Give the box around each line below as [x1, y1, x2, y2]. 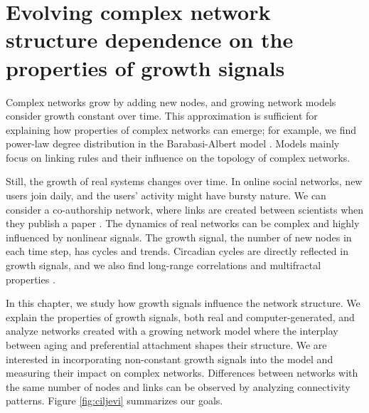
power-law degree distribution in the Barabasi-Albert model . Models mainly [6, 136, 340, 151]
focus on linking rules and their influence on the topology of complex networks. [6, 150, 351, 164]
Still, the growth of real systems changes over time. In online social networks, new [6, 174, 363, 189]
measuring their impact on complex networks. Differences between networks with [6, 365, 358, 380]
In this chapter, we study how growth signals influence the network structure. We [6, 296, 360, 310]
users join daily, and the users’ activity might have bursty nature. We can [6, 188, 326, 203]
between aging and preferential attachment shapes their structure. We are [6, 338, 327, 352]
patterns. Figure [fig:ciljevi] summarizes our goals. [6, 393, 223, 408]
